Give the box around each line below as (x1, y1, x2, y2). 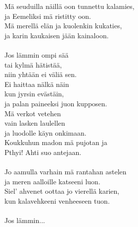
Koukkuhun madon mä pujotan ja (4, 137, 107, 148)
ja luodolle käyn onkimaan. (4, 127, 87, 138)
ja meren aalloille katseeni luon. (4, 176, 100, 186)
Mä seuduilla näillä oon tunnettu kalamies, (4, 1, 135, 11)
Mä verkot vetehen (4, 108, 61, 118)
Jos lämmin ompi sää (4, 49, 69, 60)
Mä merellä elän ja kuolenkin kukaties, (4, 20, 122, 31)
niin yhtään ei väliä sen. (4, 69, 77, 79)
